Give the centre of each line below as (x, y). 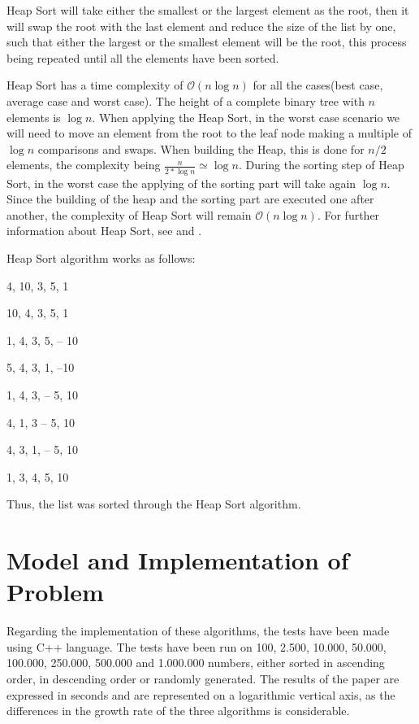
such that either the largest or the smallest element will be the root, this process (207, 42)
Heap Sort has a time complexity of (95, 85)
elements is (34, 117)
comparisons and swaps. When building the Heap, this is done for (201, 148)
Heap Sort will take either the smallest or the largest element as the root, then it (208, 10)
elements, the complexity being (84, 165)
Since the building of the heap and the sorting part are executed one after (190, 199)
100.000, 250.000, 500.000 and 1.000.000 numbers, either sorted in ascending (196, 663)
